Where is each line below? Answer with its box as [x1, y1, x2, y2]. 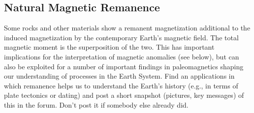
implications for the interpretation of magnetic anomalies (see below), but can [4, 51, 239, 61]
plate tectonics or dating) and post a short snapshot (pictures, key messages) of [4, 90, 244, 100]
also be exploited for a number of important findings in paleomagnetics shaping [4, 61, 244, 71]
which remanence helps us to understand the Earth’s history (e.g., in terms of [4, 80, 238, 90]
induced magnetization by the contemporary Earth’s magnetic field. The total [4, 32, 239, 42]
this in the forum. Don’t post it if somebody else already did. [4, 99, 189, 110]
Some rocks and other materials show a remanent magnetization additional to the [4, 23, 251, 33]
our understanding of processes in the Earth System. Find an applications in [4, 71, 235, 81]
